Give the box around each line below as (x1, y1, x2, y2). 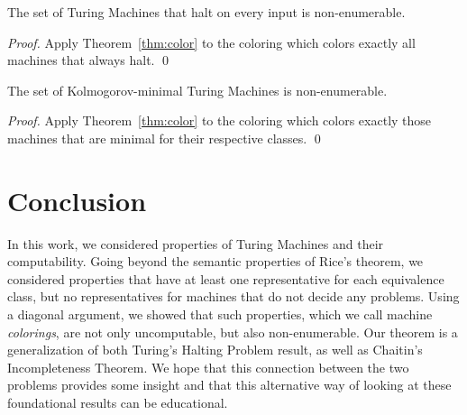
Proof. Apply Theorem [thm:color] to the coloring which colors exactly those (7, 111, 432, 130)
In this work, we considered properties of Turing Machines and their (7, 234, 384, 253)
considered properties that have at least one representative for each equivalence (7, 269, 444, 288)
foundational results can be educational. (7, 393, 228, 412)
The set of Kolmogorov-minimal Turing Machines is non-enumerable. (7, 80, 388, 99)
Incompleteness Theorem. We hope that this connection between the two (7, 357, 409, 376)
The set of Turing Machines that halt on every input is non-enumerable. (7, 3, 406, 21)
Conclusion (7, 181, 147, 218)
